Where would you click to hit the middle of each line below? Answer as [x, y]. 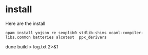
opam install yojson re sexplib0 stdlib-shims [56, 33]
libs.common [18, 37]
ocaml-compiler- [126, 33]
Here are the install [25, 23]
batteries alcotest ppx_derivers [70, 37]
